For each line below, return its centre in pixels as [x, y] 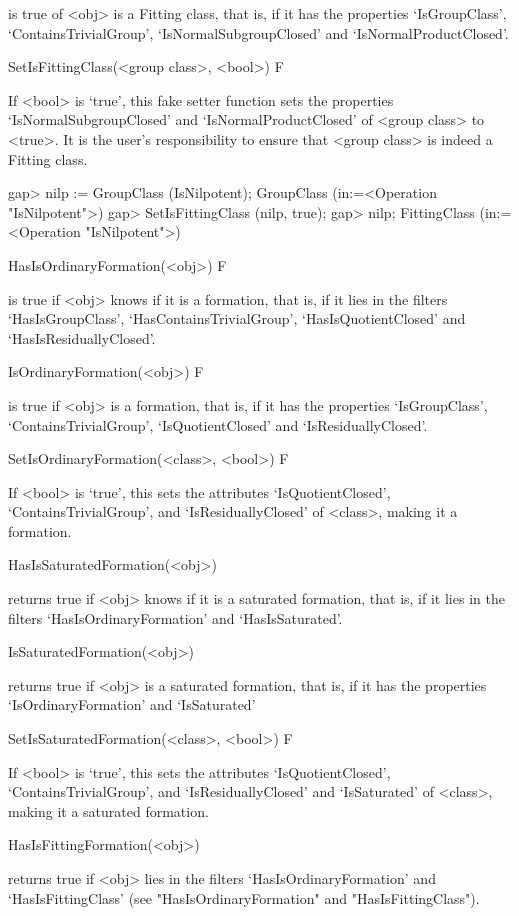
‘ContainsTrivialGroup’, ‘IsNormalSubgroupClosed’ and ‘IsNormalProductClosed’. [258, 32]
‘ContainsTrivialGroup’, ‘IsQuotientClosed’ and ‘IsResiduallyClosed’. [218, 424]
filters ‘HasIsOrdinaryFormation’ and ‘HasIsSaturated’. [175, 617]
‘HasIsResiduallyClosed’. [82, 337]
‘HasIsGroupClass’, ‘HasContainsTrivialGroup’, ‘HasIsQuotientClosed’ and [237, 318]
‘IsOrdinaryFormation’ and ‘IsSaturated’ [132, 704]
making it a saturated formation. [108, 810]
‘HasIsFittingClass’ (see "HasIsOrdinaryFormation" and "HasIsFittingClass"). [244, 897]
